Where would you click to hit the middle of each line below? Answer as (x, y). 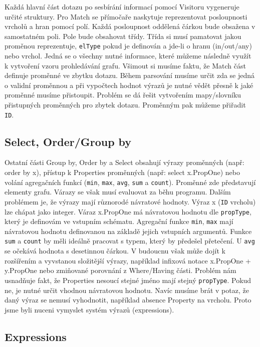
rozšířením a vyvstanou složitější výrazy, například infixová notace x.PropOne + (128, 260)
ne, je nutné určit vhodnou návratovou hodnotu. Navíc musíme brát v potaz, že (127, 290)
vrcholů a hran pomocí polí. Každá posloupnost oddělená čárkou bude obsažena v (130, 26)
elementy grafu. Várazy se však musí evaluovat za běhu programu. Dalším (118, 192)
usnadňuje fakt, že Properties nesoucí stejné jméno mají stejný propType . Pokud (128, 280)
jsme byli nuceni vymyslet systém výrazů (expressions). (89, 309)
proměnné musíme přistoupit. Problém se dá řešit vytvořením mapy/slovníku (123, 95)
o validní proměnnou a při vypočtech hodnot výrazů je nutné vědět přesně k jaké (129, 85)
